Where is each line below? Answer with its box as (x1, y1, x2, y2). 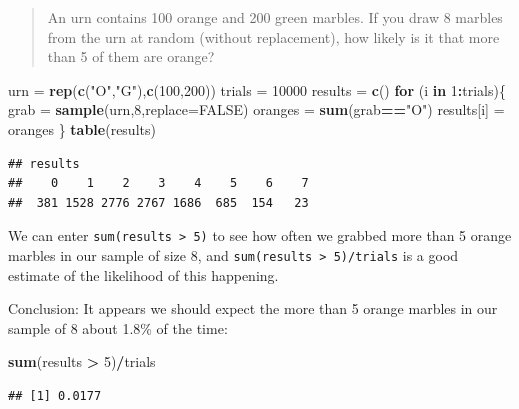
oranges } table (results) (8, 118, 156, 139)
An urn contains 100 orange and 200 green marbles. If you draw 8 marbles (47, 7, 503, 27)
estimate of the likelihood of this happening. (8, 264, 279, 285)
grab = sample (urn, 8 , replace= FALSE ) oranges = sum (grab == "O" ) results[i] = (8, 99, 505, 120)
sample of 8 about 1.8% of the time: (8, 317, 228, 338)
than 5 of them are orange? (47, 46, 215, 67)
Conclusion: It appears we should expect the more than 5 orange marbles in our (8, 298, 498, 319)
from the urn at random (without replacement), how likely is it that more (47, 26, 500, 47)
